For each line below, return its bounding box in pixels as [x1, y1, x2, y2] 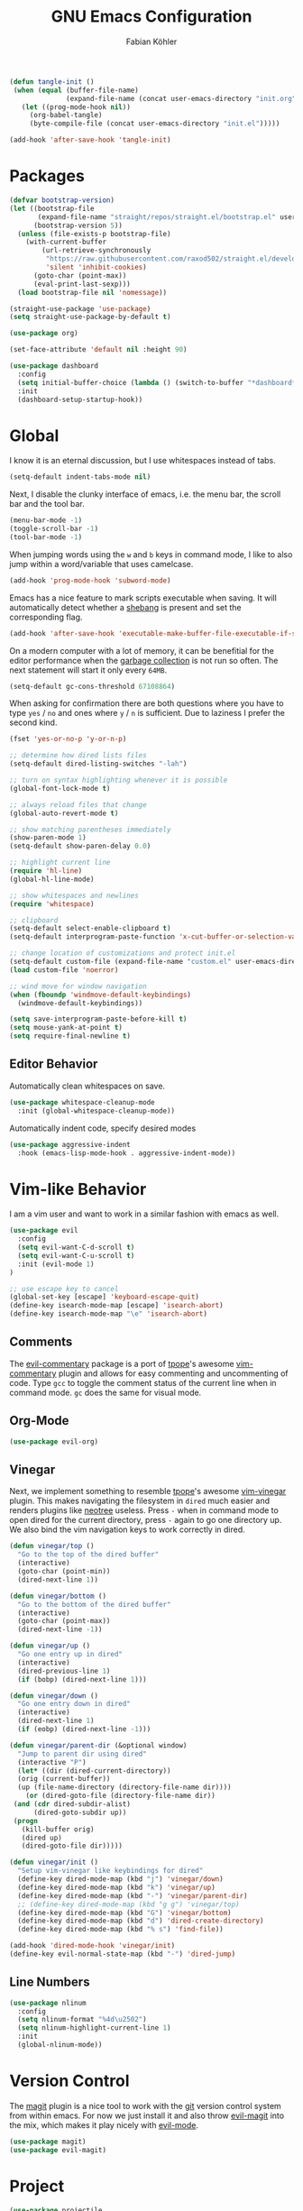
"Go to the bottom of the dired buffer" [17, 1600, 171, 1609]
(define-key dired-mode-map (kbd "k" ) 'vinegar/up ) [17, 1883, 216, 1892]
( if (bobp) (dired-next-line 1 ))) [17, 1674, 147, 1683]
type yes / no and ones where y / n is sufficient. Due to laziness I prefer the [9, 708, 286, 719]
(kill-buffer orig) [21, 1824, 95, 1834]
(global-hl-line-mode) [9, 875, 95, 884]
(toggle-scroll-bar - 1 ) [9, 525, 99, 534]
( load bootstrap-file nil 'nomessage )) [17, 288, 168, 297]
